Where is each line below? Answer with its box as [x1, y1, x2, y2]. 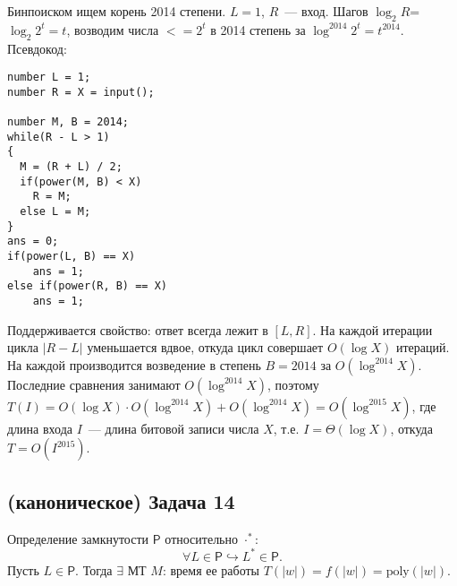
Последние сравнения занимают [7, 375, 181, 393]
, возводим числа [66, 20, 159, 39]
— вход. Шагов [284, 2, 368, 20]
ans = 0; [7, 235, 59, 248]
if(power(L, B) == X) [7, 250, 136, 263]
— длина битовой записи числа [88, 418, 259, 437]
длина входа [7, 418, 72, 437]
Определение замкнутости [7, 529, 149, 547]
